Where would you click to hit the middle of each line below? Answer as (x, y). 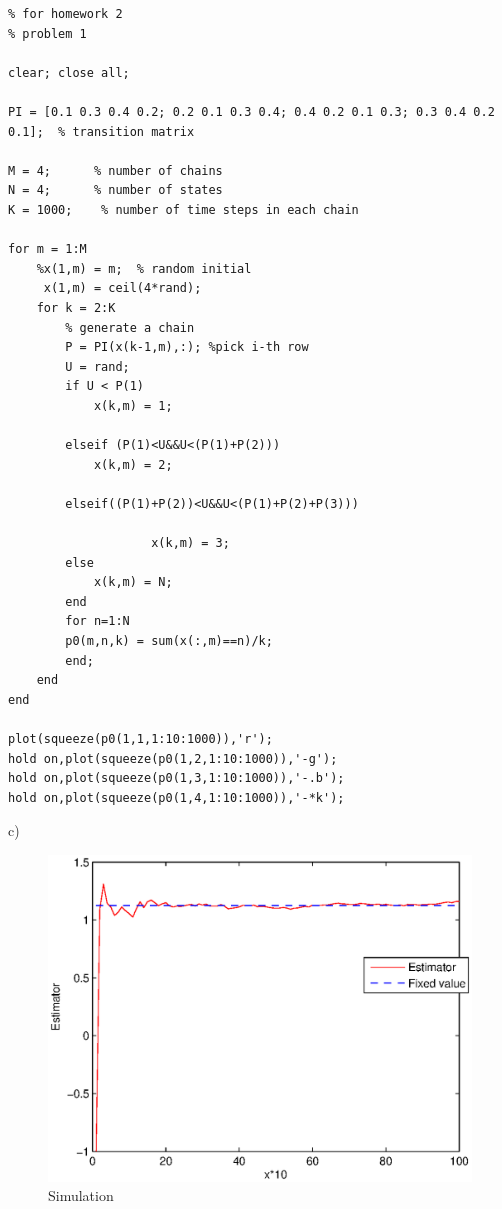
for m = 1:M (47, 249)
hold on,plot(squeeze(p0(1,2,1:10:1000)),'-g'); (173, 758)
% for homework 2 (65, 14)
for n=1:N (97, 621)
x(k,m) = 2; (133, 464)
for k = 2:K (76, 307)
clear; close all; (69, 72)
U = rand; (97, 366)
